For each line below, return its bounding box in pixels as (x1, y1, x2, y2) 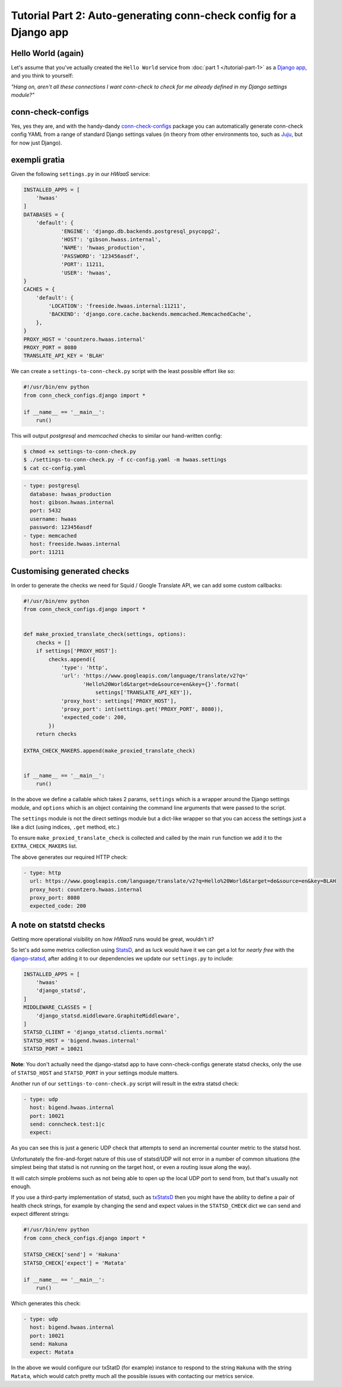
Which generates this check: (11, 1300, 81, 1307)
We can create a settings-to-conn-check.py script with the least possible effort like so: (11, 368, 235, 375)
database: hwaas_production (30, 491, 111, 497)
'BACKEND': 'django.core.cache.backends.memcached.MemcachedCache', (48, 311, 252, 318)
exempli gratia (11, 154, 65, 165)
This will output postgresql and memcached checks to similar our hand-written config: (11, 432, 222, 439)
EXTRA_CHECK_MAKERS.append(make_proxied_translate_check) (23, 747, 196, 754)
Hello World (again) (11, 48, 84, 58)
